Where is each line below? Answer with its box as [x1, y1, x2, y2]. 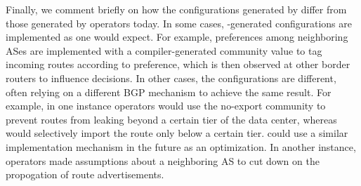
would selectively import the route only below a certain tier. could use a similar [6, 126, 348, 140]
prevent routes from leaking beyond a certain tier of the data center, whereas [6, 112, 337, 126]
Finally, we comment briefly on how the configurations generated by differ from [6, 2, 347, 16]
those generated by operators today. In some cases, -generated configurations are [6, 15, 352, 30]
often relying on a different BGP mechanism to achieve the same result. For [6, 84, 332, 99]
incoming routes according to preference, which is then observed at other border [6, 57, 350, 72]
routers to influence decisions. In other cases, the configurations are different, [6, 70, 336, 85]
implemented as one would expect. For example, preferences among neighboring [6, 29, 348, 44]
